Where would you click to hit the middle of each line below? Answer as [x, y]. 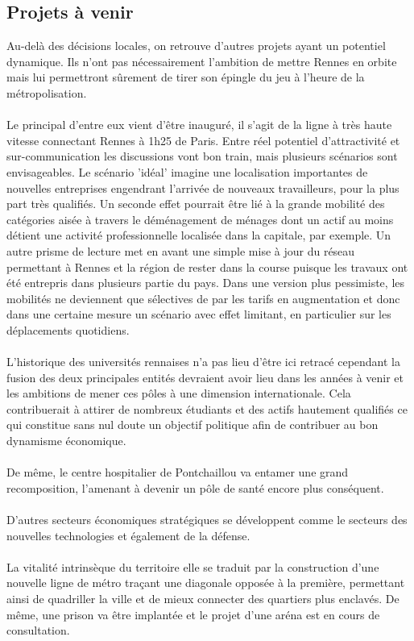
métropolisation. [47, 92]
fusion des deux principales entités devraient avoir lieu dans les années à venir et [205, 377]
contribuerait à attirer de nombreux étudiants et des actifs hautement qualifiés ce [207, 408]
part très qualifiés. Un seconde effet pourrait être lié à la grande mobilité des [196, 204]
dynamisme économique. [66, 441]
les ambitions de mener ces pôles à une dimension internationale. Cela [179, 393]
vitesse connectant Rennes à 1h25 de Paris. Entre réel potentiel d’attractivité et [203, 140]
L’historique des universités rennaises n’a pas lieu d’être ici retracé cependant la [204, 362]
